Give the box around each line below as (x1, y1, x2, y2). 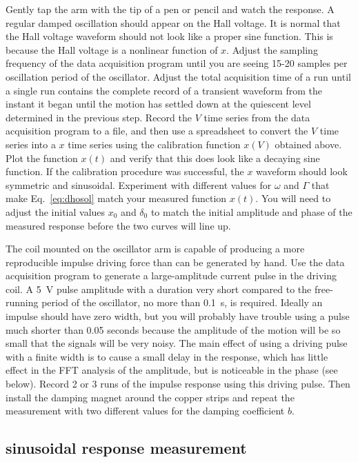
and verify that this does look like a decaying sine (110, 150, 320, 165)
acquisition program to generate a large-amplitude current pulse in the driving (6, 268, 337, 283)
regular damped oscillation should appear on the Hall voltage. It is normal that (6, 15, 341, 30)
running (6, 295, 39, 310)
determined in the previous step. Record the (6, 110, 192, 124)
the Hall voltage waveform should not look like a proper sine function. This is (6, 29, 333, 43)
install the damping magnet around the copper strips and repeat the (6, 390, 295, 404)
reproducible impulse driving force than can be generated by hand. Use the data (6, 254, 345, 269)
